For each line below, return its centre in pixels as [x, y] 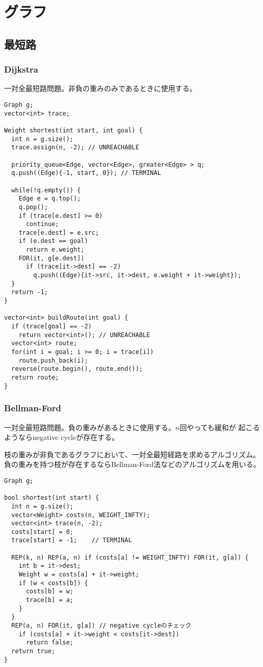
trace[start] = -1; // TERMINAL [72, 540]
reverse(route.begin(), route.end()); [77, 369]
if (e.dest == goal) [53, 241]
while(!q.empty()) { [46, 190]
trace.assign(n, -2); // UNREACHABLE [75, 148]
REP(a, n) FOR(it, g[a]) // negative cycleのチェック [101, 626]
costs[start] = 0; [43, 532]
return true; [33, 651]
